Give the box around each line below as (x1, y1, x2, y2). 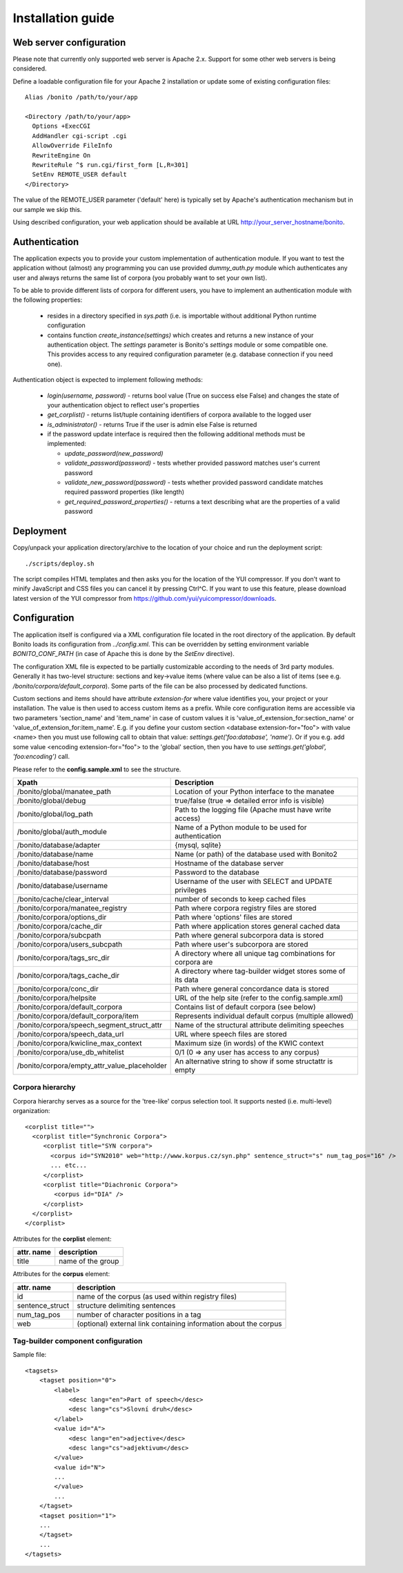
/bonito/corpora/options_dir (17, 912, 107, 922)
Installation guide (12, 10, 115, 26)
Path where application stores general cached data (175, 922, 341, 932)
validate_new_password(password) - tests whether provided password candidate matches (64, 479, 324, 487)
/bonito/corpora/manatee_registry (17, 903, 128, 913)
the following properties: (12, 296, 83, 304)
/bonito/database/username (17, 881, 108, 891)
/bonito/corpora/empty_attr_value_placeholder (17, 1061, 167, 1070)
